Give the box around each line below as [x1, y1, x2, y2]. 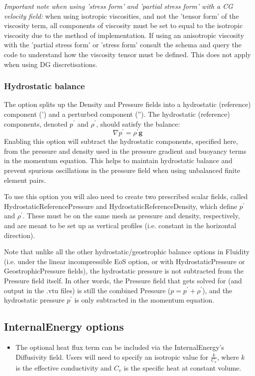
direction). [4, 230, 35, 240]
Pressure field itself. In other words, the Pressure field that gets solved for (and [4, 275, 242, 285]
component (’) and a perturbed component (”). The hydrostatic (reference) [4, 108, 230, 119]
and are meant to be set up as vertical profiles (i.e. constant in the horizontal [4, 220, 236, 230]
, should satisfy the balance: [96, 118, 180, 129]
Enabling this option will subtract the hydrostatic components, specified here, [4, 136, 238, 146]
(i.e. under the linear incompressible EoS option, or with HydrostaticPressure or [4, 256, 245, 266]
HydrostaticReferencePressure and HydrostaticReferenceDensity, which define [4, 201, 237, 211]
